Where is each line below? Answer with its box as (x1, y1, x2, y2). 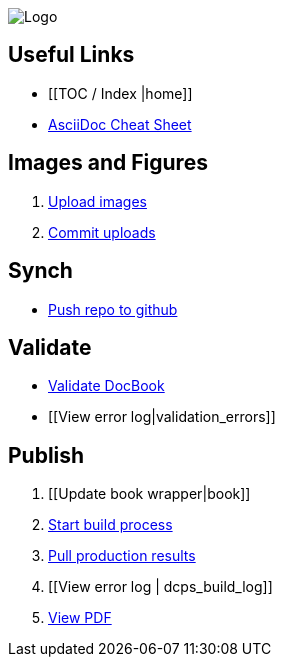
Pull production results (48, 547, 196, 565)
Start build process (48, 516, 173, 534)
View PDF (48, 609, 112, 627)
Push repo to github (48, 300, 178, 318)
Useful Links (8, 42, 135, 68)
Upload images (48, 192, 147, 210)
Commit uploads (48, 223, 156, 241)
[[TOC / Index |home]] (48, 84, 193, 102)
